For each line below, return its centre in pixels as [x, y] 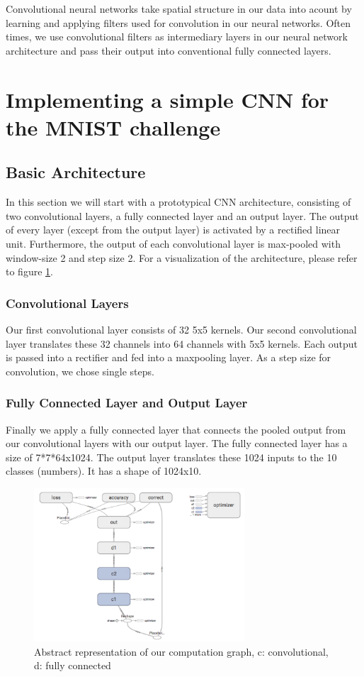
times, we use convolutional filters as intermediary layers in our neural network [177, 37]
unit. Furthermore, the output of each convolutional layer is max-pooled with [173, 243]
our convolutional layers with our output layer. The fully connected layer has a [177, 443]
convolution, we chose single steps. [80, 371]
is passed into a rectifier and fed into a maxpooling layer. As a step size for [169, 357]
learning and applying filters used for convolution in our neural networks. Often [178, 22]
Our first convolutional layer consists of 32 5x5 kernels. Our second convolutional [181, 329]
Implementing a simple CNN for [167, 99]
